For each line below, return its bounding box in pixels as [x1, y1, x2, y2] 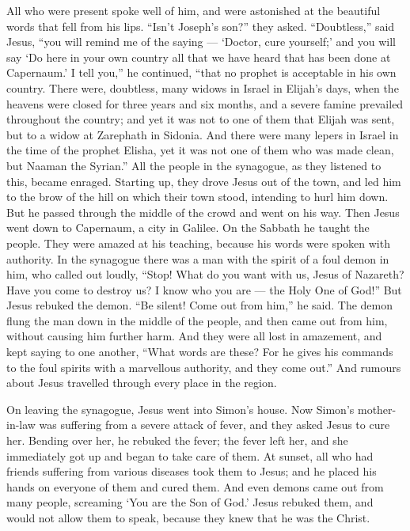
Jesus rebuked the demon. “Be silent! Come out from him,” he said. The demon [6, 297, 393, 313]
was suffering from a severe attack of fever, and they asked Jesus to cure [39, 416, 390, 433]
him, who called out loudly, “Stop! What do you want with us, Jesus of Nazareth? [6, 266, 404, 283]
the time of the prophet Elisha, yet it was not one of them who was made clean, [6, 142, 394, 158]
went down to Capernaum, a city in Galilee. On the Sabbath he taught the [6, 219, 370, 236]
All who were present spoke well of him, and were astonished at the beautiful [6, 2, 381, 18]
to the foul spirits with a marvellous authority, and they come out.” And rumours [6, 358, 401, 375]
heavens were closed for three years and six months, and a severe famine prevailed [6, 95, 404, 112]
